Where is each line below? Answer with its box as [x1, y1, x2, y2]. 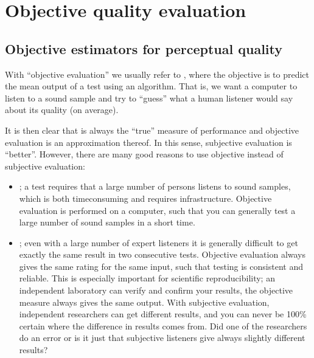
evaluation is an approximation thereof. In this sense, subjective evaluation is [5, 136, 292, 148]
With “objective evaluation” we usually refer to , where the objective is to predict [5, 67, 310, 80]
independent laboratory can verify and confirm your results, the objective [19, 284, 293, 297]
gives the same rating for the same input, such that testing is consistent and [19, 260, 303, 272]
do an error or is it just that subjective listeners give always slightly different [19, 331, 305, 344]
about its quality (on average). [5, 103, 119, 116]
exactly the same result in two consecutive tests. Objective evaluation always [19, 248, 305, 261]
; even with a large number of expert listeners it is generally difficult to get [19, 236, 298, 249]
